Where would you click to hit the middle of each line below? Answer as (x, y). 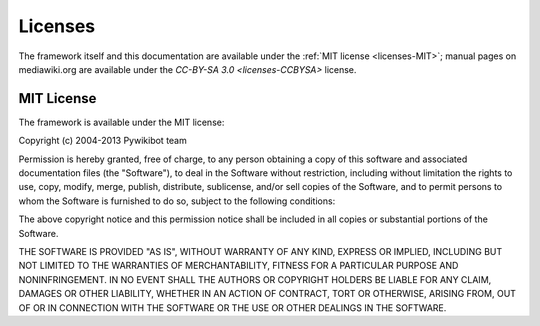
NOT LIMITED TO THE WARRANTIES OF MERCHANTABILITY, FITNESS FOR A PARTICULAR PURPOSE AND (238, 266)
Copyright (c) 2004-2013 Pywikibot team (102, 141)
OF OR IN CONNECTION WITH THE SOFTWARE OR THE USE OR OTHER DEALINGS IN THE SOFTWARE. (232, 307)
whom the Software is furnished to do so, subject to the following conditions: (177, 201)
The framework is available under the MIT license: (121, 122)
